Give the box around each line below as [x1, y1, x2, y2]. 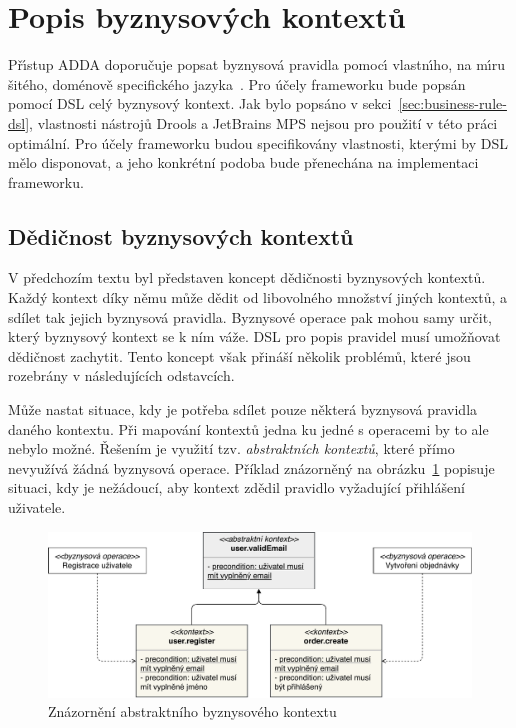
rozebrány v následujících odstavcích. [8, 365, 235, 386]
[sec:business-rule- [398, 93, 507, 114]
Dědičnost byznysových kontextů [8, 220, 354, 251]
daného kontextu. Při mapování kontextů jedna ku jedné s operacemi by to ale [8, 418, 489, 439]
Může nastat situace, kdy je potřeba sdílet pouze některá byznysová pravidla [8, 399, 478, 420]
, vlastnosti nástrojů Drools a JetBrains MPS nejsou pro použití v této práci [29, 112, 498, 133]
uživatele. [8, 497, 66, 518]
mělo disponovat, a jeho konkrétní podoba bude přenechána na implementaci [8, 152, 479, 173]
